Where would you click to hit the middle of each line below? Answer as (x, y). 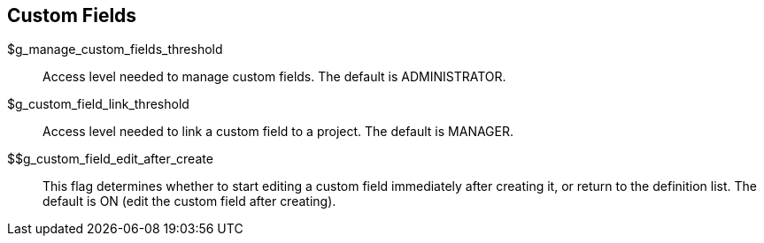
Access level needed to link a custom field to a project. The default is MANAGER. (278, 132)
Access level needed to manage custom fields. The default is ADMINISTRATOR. (274, 77)
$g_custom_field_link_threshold (98, 104)
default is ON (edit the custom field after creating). (189, 201)
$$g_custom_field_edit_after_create (110, 159)
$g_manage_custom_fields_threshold (115, 49)
